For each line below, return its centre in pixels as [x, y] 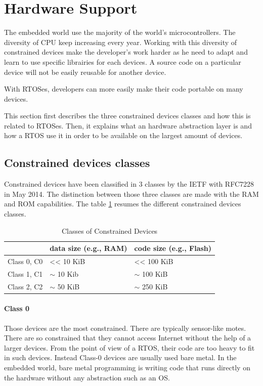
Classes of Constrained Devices [109, 230]
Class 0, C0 [25, 261]
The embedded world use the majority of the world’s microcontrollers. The [120, 32]
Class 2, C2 [25, 286]
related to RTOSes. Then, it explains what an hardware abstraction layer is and [128, 125]
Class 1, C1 [25, 273]
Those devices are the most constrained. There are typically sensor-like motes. [125, 328]
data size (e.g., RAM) [89, 248]
